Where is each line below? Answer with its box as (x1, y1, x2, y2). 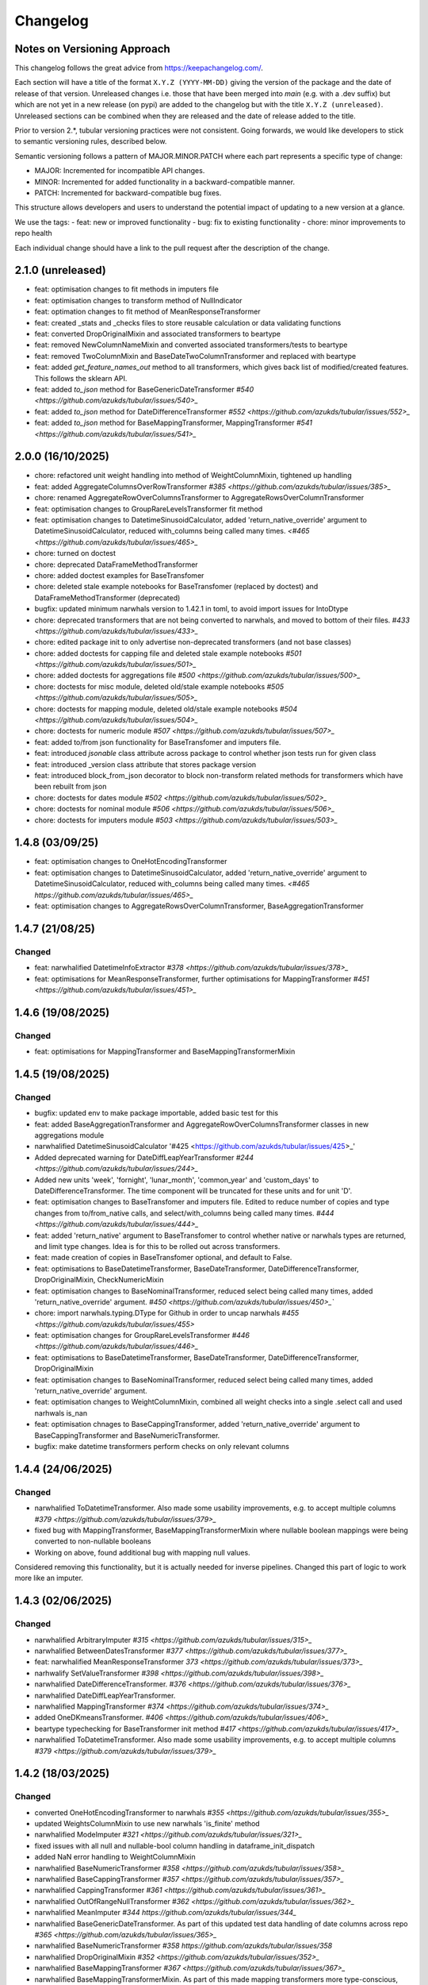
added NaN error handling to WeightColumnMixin (34, 1852, 196, 1862)
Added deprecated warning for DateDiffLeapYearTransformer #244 (34, 1152, 254, 1162)
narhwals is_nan (34, 1408, 87, 1417)
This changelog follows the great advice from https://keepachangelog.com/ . (14, 64, 263, 73)
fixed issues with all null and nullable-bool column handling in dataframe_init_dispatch (34, 1840, 315, 1850)
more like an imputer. (14, 1573, 83, 1583)
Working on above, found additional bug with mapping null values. (34, 1548, 250, 1557)
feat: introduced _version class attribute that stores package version (34, 759, 257, 769)
